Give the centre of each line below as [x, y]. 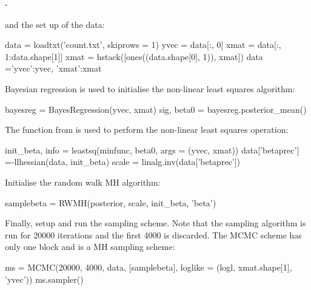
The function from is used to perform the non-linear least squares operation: [147, 130]
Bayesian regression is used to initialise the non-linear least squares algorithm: [150, 88]
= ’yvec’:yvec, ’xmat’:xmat [53, 68]
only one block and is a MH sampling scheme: [90, 247]
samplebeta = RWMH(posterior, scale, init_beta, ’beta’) [111, 202]
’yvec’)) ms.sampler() [44, 279]
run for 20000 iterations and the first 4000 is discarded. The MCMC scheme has [153, 234]
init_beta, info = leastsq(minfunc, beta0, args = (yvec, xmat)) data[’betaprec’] [152, 150]
